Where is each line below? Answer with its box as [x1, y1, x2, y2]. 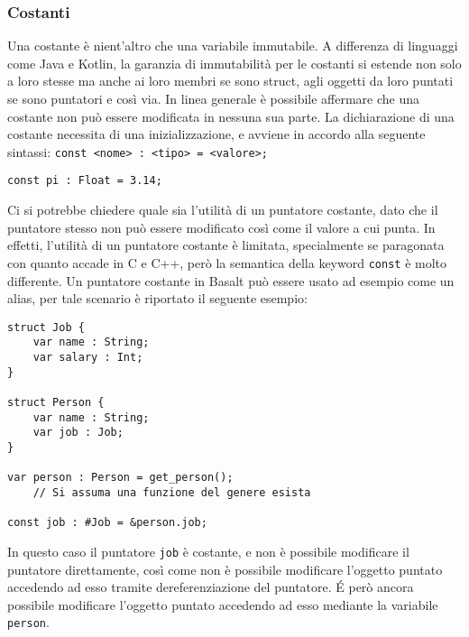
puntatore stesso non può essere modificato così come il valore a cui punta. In [7, 217, 436, 236]
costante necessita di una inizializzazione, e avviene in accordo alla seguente [7, 125, 426, 143]
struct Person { [7, 396, 105, 409]
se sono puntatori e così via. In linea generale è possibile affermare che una [7, 89, 420, 107]
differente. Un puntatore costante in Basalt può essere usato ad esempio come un [7, 271, 455, 290]
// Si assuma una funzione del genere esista [32, 485, 311, 499]
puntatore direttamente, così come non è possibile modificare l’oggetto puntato [7, 559, 443, 578]
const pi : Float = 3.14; [7, 174, 162, 188]
